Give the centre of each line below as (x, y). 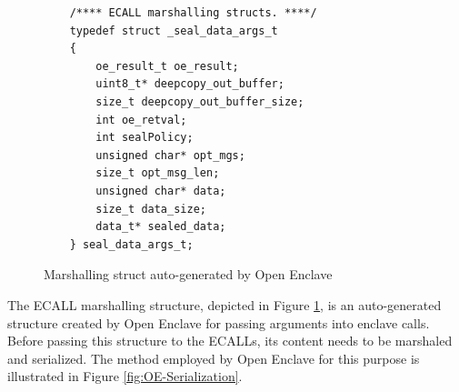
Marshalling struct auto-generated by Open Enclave (188, 274)
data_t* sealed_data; (161, 227)
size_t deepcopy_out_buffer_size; (200, 101)
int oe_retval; (141, 120)
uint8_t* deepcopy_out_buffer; (190, 84)
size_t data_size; (151, 209)
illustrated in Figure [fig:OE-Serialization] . (125, 376)
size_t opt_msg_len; (158, 173)
